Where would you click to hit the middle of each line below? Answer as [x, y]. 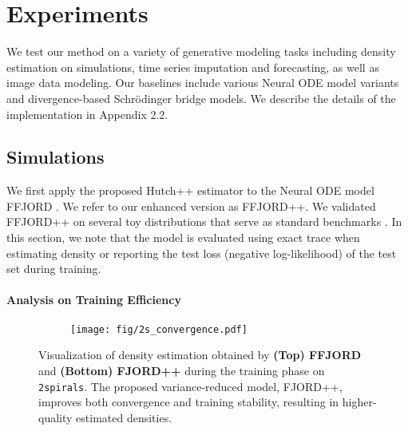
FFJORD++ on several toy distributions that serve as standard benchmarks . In [204, 221]
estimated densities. [124, 417]
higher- [359, 402]
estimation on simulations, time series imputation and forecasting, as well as [193, 67]
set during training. [54, 269]
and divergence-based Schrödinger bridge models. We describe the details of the [201, 98]
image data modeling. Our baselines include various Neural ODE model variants [203, 83]
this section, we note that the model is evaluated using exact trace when [183, 237]
